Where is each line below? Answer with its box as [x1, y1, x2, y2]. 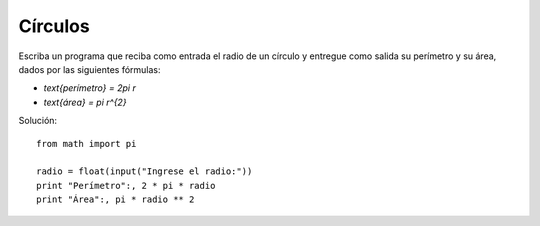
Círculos [18, 15, 90, 37]
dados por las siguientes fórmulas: [18, 63, 161, 75]
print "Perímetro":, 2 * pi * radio [36, 180, 216, 191]
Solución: [18, 115, 58, 127]
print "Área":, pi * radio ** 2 [36, 194, 195, 205]
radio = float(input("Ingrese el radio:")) [36, 166, 253, 177]
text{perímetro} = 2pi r [43, 82, 137, 94]
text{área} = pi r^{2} [43, 96, 127, 108]
